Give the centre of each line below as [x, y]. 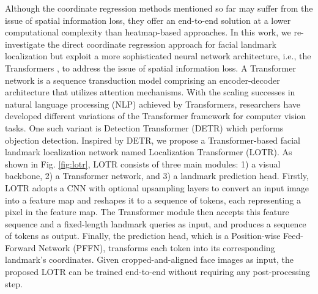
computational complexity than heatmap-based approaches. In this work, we [148, 32]
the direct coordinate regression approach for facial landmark [162, 44]
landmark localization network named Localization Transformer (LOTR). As [149, 152]
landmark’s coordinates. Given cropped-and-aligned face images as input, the [149, 259]
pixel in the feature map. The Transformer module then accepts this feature [147, 212]
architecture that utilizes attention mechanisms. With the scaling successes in [150, 92]
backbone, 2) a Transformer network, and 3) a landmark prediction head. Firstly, [157, 176]
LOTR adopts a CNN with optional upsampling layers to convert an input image [157, 187]
